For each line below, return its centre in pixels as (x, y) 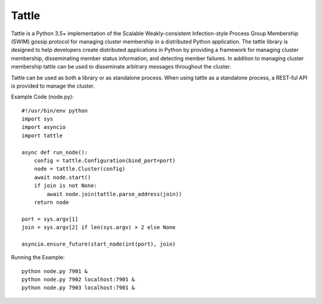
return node (51, 202)
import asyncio (44, 127)
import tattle (42, 135)
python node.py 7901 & (55, 271)
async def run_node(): (55, 152)
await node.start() (62, 177)
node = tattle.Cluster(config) (80, 169)
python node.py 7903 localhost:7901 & (78, 288)
